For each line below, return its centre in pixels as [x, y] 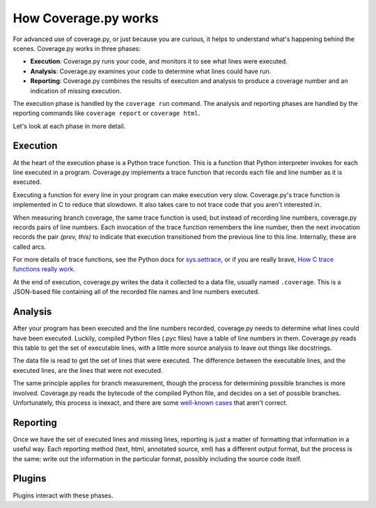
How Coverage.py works [86, 18]
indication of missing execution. [76, 91]
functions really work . [44, 269]
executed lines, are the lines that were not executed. [88, 370]
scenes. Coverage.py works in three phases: [77, 48]
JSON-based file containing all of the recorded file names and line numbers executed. [136, 292]
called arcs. [30, 247]
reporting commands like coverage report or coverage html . [107, 113]
